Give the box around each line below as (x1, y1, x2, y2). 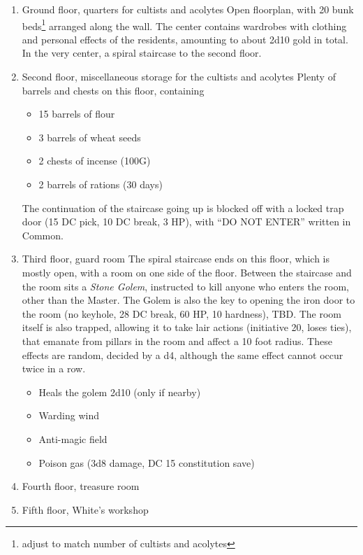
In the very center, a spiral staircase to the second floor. (22, 45, 262, 60)
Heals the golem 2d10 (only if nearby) (38, 384, 201, 399)
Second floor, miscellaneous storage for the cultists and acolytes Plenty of (22, 69, 336, 84)
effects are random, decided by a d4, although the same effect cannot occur (22, 347, 343, 362)
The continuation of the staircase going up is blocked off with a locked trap (22, 200, 344, 215)
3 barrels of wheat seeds (38, 129, 141, 144)
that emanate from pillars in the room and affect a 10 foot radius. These (22, 333, 332, 348)
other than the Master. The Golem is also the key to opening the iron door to (22, 293, 355, 307)
